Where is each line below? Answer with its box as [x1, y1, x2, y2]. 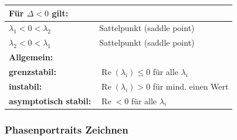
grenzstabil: [9, 65, 56, 77]
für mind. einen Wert [153, 80, 229, 92]
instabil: [9, 80, 42, 92]
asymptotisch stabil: [9, 94, 92, 107]
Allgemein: [9, 51, 53, 63]
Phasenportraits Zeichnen [5, 122, 128, 136]
